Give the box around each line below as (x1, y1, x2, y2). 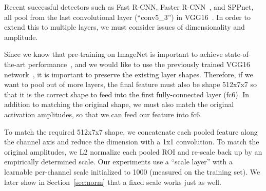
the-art (4, 58, 26, 69)
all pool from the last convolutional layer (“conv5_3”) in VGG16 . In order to (4, 11, 251, 22)
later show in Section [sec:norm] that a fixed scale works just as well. (4, 176, 221, 187)
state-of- (225, 49, 251, 59)
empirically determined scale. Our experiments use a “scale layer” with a (4, 156, 233, 167)
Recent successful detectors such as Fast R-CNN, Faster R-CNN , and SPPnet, (4, 2, 254, 12)
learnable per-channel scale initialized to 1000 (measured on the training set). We (4, 166, 260, 177)
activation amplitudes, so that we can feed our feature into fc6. (4, 109, 202, 119)
